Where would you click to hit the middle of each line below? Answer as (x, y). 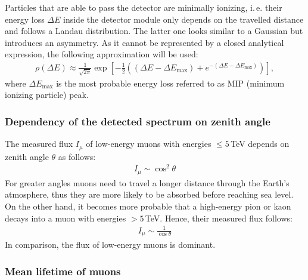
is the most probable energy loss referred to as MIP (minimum (170, 83)
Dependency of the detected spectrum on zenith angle (138, 121)
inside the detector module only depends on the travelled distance (183, 19)
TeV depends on (260, 144)
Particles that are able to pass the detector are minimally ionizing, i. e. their (144, 7)
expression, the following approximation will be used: (102, 54)
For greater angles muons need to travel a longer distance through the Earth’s (147, 182)
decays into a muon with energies (66, 218)
